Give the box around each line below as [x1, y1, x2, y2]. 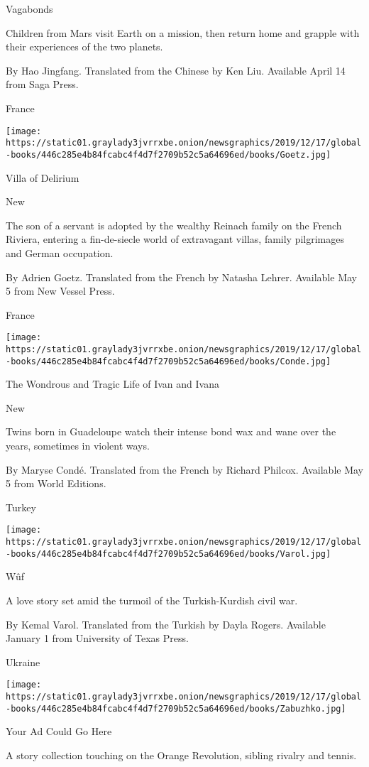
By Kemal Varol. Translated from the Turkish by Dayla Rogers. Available [6, 616, 326, 631]
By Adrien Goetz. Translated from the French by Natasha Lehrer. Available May [6, 269, 357, 284]
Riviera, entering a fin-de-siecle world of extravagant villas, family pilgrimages [6, 232, 345, 246]
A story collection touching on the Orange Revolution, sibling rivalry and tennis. [6, 747, 357, 762]
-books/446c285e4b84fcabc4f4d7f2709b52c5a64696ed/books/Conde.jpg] [6, 356, 331, 366]
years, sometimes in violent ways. [6, 438, 150, 453]
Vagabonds [6, 1, 53, 16]
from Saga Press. [6, 77, 79, 92]
